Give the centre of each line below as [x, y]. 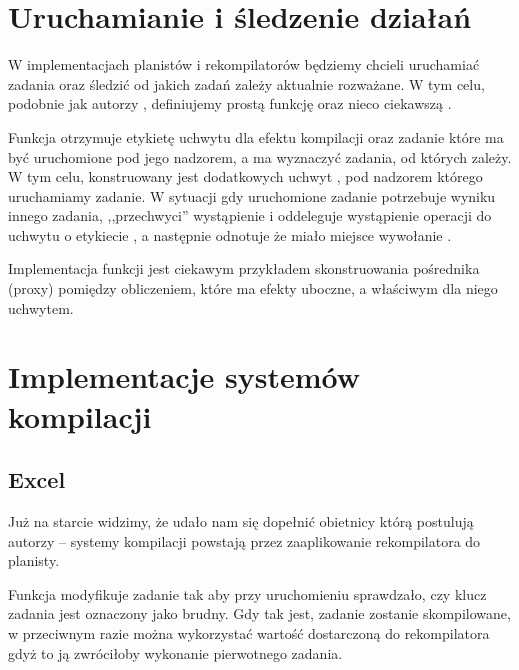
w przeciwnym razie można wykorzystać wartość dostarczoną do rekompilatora [249, 632]
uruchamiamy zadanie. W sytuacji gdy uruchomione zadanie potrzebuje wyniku [252, 195]
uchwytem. [41, 307]
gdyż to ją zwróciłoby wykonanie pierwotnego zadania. [175, 652]
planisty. [34, 560]
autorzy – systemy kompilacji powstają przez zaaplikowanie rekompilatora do [244, 540]
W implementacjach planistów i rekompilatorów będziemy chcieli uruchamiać [244, 64]
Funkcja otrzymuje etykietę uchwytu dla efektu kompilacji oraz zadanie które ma [256, 136]
